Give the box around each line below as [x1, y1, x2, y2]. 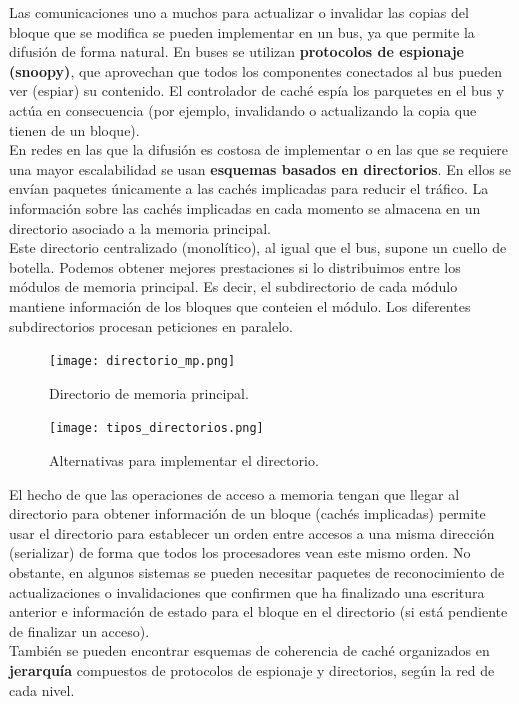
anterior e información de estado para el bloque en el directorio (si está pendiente [9, 601, 508, 622]
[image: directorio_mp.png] [49, 354, 236, 369]
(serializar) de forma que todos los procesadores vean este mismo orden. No [9, 542, 471, 563]
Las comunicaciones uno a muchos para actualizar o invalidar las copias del [9, 2, 469, 22]
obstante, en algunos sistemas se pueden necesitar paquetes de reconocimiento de [9, 561, 505, 582]
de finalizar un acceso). [9, 620, 150, 641]
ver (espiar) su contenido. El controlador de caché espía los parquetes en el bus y [9, 80, 505, 101]
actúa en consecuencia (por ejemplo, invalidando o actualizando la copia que [9, 99, 477, 120]
